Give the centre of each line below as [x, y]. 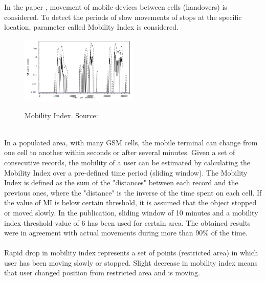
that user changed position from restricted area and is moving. [102, 273]
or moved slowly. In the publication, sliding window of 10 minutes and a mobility [131, 212]
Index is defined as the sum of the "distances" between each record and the [121, 182]
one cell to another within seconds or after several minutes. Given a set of [120, 152]
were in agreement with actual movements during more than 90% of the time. [126, 233]
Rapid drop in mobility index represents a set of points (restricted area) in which [131, 253]
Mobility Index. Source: [61, 115]
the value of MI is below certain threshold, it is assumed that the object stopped [130, 202]
